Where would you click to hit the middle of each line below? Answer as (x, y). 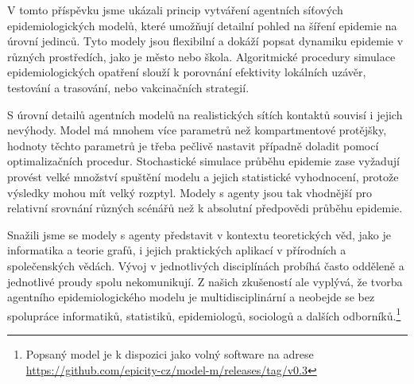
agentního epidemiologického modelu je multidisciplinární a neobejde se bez (191, 297)
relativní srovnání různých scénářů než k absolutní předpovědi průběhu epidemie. (205, 208)
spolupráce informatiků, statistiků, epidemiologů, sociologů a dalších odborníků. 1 (204, 314)
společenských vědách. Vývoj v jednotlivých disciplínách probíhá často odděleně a (206, 265)
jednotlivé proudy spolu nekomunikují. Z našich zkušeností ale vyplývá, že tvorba (205, 281)
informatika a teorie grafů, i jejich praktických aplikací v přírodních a (177, 250)
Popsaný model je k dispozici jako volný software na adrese (170, 353)
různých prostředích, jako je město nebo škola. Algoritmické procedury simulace (201, 56)
